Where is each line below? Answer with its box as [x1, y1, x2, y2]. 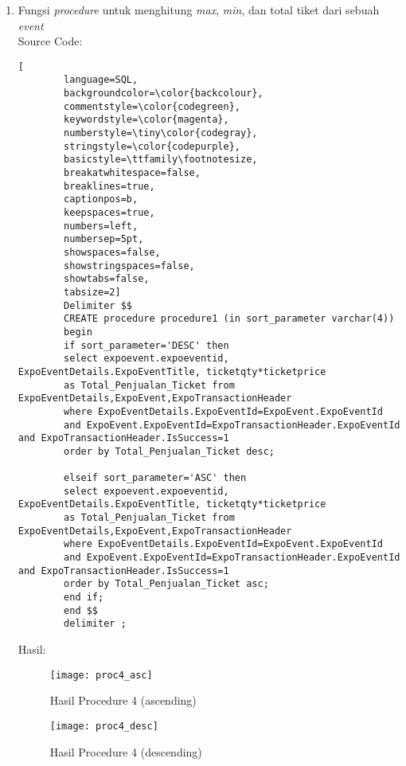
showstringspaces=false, [64, 260, 195, 272]
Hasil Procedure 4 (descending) [49, 743, 202, 760]
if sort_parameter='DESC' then [64, 339, 229, 351]
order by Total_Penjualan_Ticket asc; [64, 578, 269, 590]
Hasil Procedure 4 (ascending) [49, 692, 197, 709]
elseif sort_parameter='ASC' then [64, 472, 247, 484]
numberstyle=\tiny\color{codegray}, [64, 127, 258, 139]
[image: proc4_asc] [49, 669, 153, 681]
